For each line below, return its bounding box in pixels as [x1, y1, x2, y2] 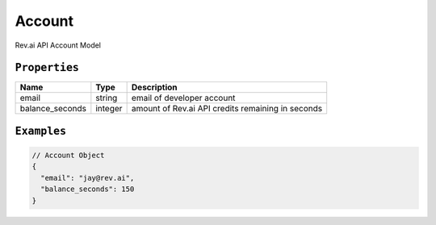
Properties [15, 61, 80, 74]
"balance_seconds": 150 [40, 185, 135, 194]
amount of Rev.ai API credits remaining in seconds [131, 103, 323, 115]
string [95, 93, 118, 104]
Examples [15, 124, 67, 137]
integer [95, 103, 123, 115]
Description [131, 81, 178, 93]
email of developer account [131, 93, 236, 104]
